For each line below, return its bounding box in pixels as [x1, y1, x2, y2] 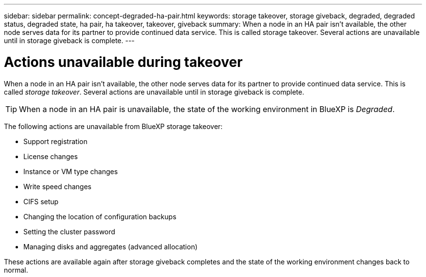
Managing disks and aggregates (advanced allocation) [23, 242, 198, 251]
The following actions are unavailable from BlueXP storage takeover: [4, 122, 223, 130]
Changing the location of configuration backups [23, 212, 177, 221]
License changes [23, 152, 78, 161]
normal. [4, 265, 28, 274]
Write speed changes [23, 182, 91, 191]
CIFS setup [23, 197, 59, 206]
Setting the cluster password [23, 227, 115, 236]
